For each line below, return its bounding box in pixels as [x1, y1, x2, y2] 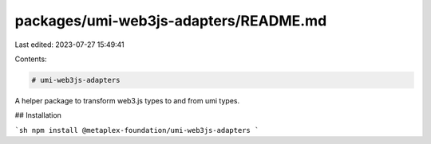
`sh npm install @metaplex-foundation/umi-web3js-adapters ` [14, 126, 259, 134]
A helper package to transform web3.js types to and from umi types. [14, 95, 239, 105]
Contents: [14, 54, 47, 64]
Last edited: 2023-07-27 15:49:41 [14, 40, 125, 49]
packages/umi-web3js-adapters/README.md [14, 12, 327, 29]
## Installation [14, 111, 61, 120]
